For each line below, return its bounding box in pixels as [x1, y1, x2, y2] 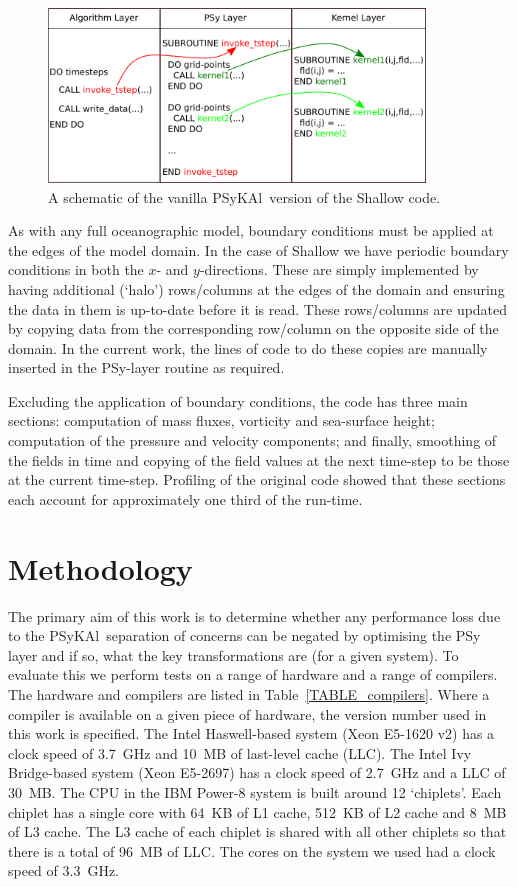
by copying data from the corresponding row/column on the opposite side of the [8, 318, 499, 339]
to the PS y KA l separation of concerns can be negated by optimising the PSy [8, 625, 481, 646]
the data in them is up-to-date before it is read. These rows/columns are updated [8, 298, 508, 319]
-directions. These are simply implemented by [199, 259, 479, 280]
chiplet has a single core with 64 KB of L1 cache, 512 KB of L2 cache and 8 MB [8, 801, 507, 822]
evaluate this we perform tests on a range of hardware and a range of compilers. [8, 664, 498, 685]
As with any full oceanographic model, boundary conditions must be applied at [8, 220, 494, 241]
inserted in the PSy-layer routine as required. [8, 357, 285, 378]
